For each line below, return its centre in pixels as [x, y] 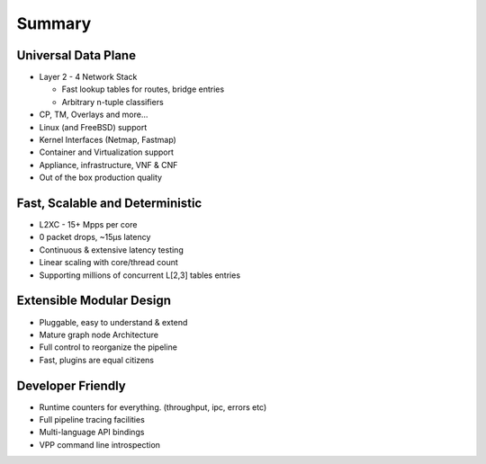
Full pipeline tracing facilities [92, 420]
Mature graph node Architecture [99, 335]
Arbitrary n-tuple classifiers [112, 102]
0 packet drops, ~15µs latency [95, 237]
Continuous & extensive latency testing [111, 250]
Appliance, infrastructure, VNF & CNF [108, 165]
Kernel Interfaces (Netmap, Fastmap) [108, 140]
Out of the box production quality [100, 178]
